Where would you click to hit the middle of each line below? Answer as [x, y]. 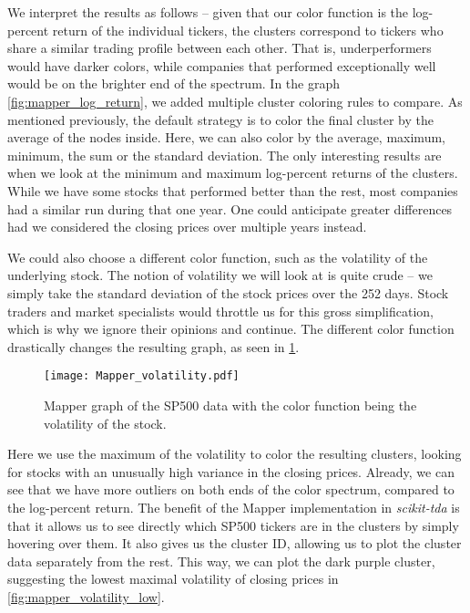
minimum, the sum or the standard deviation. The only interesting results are [225, 155]
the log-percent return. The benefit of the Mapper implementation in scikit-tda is [234, 507]
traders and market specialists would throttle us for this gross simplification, [220, 311]
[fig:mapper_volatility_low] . [86, 596]
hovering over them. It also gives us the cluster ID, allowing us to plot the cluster [235, 543]
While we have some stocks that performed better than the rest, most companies [233, 190]
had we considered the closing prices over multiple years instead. [187, 227]
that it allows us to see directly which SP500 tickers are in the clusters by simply [233, 525]
